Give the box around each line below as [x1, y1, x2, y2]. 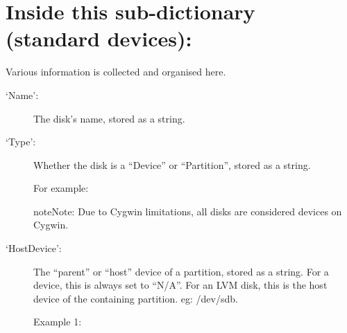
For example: [33, 181, 89, 195]
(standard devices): [6, 24, 192, 53]
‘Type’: [6, 134, 36, 149]
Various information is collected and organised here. [6, 64, 226, 79]
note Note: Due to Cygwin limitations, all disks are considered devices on [33, 204, 342, 218]
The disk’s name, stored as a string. [33, 111, 185, 125]
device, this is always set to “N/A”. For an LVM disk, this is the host [33, 278, 328, 292]
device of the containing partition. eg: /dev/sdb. [33, 291, 238, 305]
